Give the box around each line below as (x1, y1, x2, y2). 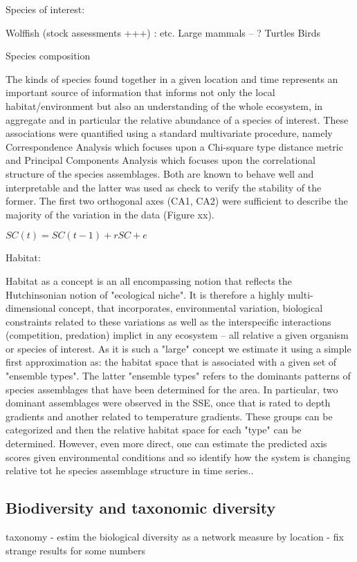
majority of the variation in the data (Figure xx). (6, 207, 214, 221)
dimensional (6, 301, 56, 315)
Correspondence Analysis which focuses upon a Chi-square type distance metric (6, 139, 343, 153)
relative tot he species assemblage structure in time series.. (6, 463, 254, 478)
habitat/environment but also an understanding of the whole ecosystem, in (6, 98, 323, 113)
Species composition (6, 48, 91, 63)
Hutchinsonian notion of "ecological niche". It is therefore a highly (6, 287, 285, 301)
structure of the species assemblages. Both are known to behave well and (6, 166, 314, 180)
